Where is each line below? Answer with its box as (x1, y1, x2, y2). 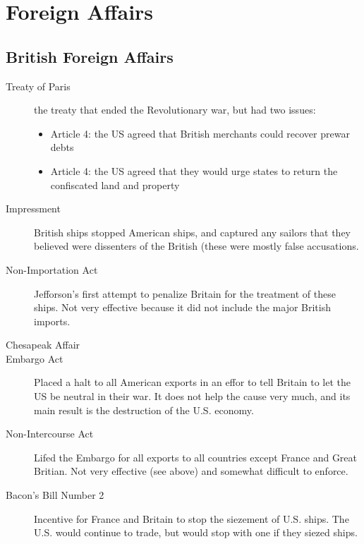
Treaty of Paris (6, 78, 71, 93)
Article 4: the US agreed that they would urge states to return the (50, 163, 338, 178)
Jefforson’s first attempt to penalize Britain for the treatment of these (34, 286, 336, 301)
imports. (34, 313, 71, 328)
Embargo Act (6, 351, 63, 365)
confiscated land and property (50, 177, 180, 192)
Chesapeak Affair (6, 337, 80, 352)
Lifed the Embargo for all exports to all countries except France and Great (34, 449, 358, 464)
